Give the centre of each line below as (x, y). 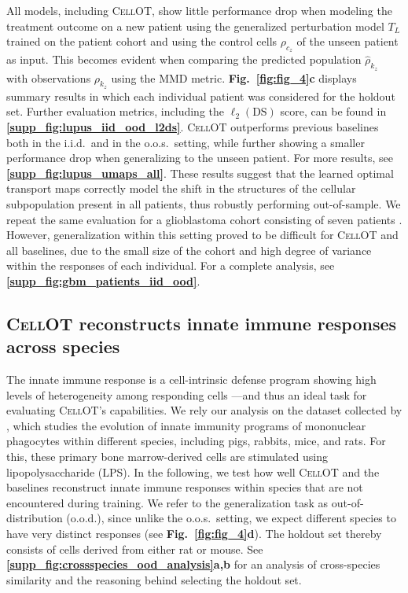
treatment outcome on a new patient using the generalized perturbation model (195, 26)
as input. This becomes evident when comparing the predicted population (184, 59)
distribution (35, 518)
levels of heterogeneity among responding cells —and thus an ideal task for (187, 394)
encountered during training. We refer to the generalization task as (167, 502)
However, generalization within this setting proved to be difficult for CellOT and (202, 235)
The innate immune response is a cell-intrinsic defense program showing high (191, 379)
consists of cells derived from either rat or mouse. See (135, 549)
